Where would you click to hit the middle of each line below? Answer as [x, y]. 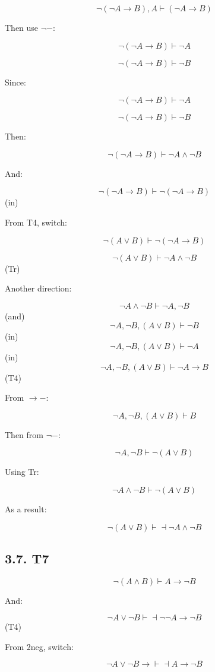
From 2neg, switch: [39, 646]
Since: [15, 82]
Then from [24, 434]
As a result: [26, 508]
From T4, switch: [36, 222]
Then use [22, 27]
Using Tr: [22, 472]
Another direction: [38, 288]
